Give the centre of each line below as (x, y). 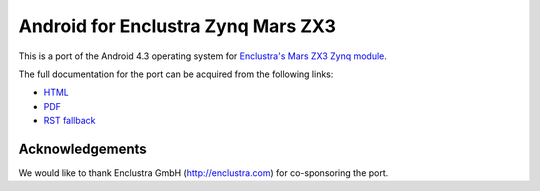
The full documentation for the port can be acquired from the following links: (176, 74)
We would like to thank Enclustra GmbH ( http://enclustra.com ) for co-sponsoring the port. (203, 173)
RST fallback (69, 121)
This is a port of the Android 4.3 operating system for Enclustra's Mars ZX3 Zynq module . (202, 56)
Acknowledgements (82, 148)
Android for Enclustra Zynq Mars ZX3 (177, 26)
